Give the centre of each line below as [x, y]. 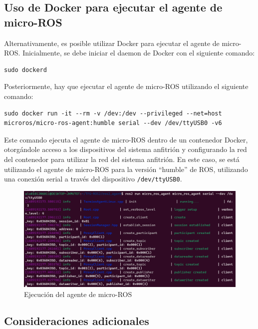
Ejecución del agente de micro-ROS [78, 294]
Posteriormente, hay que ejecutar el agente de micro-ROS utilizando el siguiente [126, 86]
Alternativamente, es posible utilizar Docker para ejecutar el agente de [112, 43]
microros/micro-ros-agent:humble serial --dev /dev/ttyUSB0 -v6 [113, 123]
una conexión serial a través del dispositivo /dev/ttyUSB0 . [93, 179]
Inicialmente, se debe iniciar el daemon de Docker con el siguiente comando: [139, 53]
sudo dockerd [25, 70]
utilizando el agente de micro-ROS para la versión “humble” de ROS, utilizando [126, 169]
